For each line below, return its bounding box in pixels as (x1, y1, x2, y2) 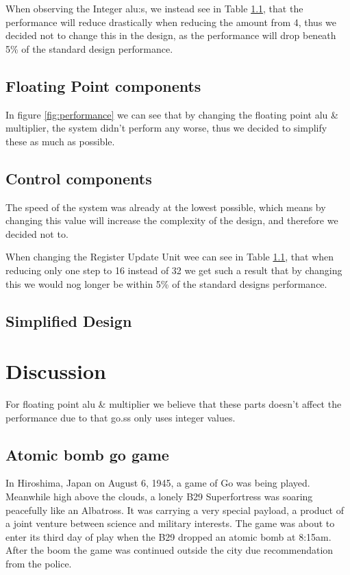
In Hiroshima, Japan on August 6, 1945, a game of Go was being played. (5, 476, 310, 490)
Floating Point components (5, 75, 201, 96)
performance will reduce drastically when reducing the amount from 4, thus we (5, 14, 336, 29)
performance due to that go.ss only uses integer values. (5, 410, 236, 424)
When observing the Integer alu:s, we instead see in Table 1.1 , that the (5, 1, 303, 15)
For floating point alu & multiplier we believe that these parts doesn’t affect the (5, 397, 342, 411)
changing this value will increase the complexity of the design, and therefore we (5, 213, 338, 228)
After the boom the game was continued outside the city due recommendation (5, 543, 334, 557)
